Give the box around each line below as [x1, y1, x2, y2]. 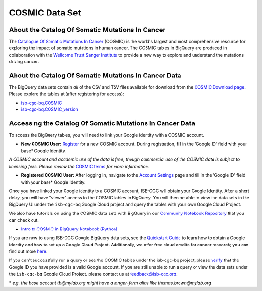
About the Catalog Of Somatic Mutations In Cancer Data [9, 72, 181, 80]
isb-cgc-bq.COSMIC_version [21, 107, 79, 112]
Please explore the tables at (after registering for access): [9, 91, 124, 97]
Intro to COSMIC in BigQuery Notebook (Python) [21, 226, 118, 232]
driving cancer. [9, 59, 39, 65]
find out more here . [9, 248, 48, 254]
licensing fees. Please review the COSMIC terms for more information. [9, 163, 149, 169]
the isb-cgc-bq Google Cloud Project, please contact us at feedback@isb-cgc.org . [9, 271, 178, 277]
